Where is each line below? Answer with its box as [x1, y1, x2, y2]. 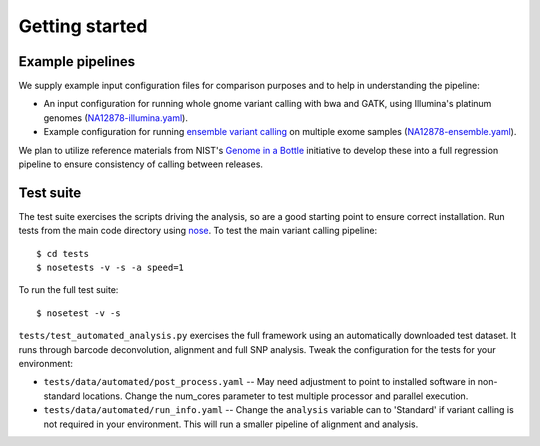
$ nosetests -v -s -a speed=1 [36, 262, 185, 274]
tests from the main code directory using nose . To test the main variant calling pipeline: [18, 225, 378, 237]
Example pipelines [18, 53, 136, 70]
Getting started [18, 15, 148, 37]
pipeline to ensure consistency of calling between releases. [18, 158, 264, 170]
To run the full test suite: [18, 284, 119, 296]
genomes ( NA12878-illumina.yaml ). [43, 111, 189, 124]
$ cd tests [36, 248, 90, 259]
